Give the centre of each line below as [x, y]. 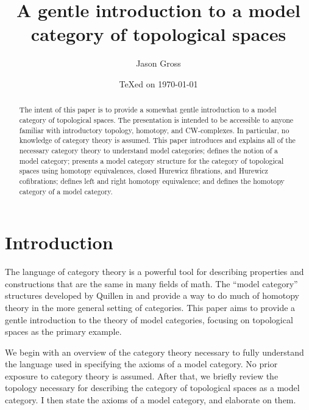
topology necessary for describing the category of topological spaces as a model [152, 388]
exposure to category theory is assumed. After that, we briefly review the [142, 375]
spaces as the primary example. [63, 331]
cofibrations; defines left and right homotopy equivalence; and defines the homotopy [152, 181]
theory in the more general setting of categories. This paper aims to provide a [150, 307]
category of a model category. [66, 191]
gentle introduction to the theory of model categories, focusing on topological [149, 319]
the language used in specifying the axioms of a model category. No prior [141, 364]
